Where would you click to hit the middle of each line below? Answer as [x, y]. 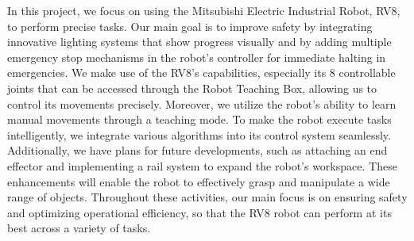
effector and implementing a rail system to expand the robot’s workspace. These [202, 165]
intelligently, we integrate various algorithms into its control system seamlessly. [199, 134]
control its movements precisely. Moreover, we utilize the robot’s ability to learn [202, 103]
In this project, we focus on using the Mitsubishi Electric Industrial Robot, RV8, [204, 10]
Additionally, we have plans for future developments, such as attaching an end [197, 150]
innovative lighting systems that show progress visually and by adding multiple [199, 42]
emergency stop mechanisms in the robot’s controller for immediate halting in [197, 57]
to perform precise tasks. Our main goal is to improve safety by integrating [190, 26]
